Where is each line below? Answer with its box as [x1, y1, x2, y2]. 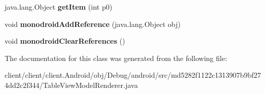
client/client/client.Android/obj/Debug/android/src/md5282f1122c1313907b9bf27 [5, 70, 261, 80]
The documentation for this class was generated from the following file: [5, 52, 227, 63]
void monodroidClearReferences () [5, 36, 125, 46]
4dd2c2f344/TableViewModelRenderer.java [5, 79, 138, 90]
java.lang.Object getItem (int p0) [5, 2, 113, 12]
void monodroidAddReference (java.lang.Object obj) [5, 18, 181, 29]
